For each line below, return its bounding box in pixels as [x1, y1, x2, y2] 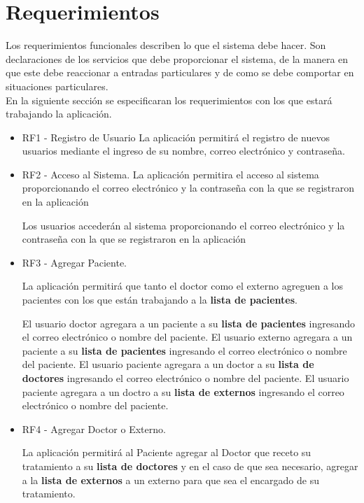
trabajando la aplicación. [6, 106, 112, 121]
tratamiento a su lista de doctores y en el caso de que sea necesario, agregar [22, 458, 358, 473]
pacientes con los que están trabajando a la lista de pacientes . [22, 292, 297, 307]
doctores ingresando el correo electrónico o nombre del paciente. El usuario [22, 371, 349, 385]
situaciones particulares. [6, 78, 108, 93]
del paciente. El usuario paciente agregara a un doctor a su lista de [22, 357, 314, 371]
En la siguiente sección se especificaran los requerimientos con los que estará [6, 92, 332, 107]
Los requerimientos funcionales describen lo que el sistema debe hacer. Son [6, 38, 326, 52]
